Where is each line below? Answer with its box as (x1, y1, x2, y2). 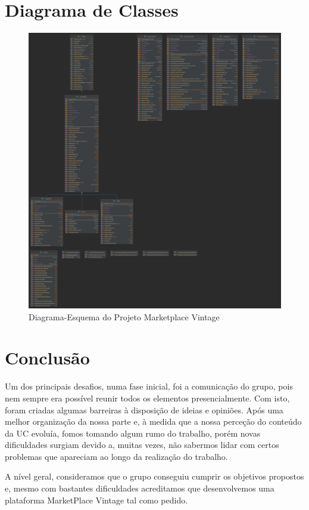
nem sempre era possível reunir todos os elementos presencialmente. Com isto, (5, 391, 290, 404)
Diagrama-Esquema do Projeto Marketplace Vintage (29, 310, 220, 323)
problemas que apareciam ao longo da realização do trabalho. (5, 450, 228, 462)
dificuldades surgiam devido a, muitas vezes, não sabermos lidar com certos (5, 438, 279, 451)
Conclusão (5, 345, 90, 370)
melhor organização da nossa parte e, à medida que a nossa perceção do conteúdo (5, 415, 302, 428)
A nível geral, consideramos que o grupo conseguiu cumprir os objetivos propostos (5, 470, 304, 483)
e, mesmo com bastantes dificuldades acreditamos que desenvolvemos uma (5, 482, 274, 494)
